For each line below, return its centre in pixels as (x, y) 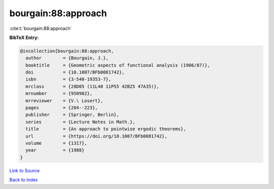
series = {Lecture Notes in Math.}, (80, 122)
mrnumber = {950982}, (59, 93)
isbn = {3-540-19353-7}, (68, 79)
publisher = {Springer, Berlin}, (72, 115)
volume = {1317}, (56, 143)
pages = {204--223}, (62, 108)
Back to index (24, 180)
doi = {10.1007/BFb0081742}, (75, 72)
